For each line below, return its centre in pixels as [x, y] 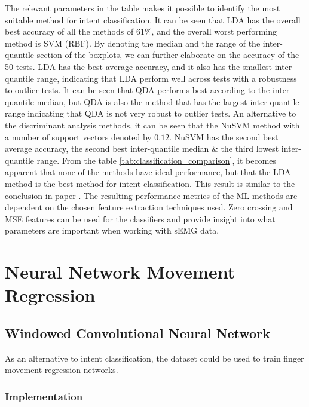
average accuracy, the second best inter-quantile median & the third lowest [142, 149]
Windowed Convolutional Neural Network [137, 333]
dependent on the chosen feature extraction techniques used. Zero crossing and [149, 207]
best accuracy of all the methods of [69, 31]
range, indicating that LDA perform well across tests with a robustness [167, 78]
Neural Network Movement [120, 272]
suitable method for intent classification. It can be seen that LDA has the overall [153, 19]
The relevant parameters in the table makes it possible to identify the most [143, 8]
